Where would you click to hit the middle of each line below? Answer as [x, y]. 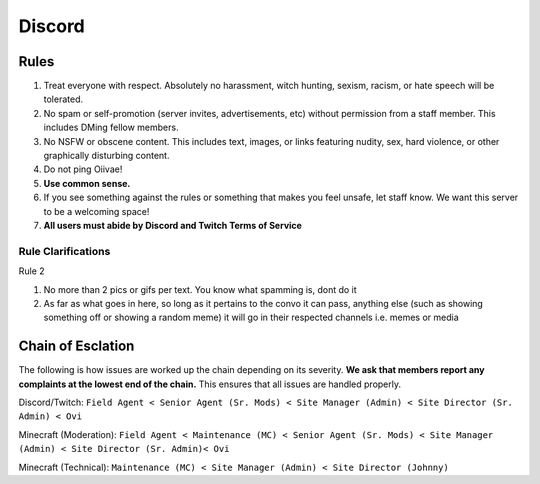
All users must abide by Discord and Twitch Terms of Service [172, 225]
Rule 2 [31, 271]
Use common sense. [87, 183]
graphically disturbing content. [106, 156]
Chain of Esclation [76, 346]
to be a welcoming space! [96, 211]
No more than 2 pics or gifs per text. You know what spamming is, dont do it [200, 289]
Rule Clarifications [64, 251]
